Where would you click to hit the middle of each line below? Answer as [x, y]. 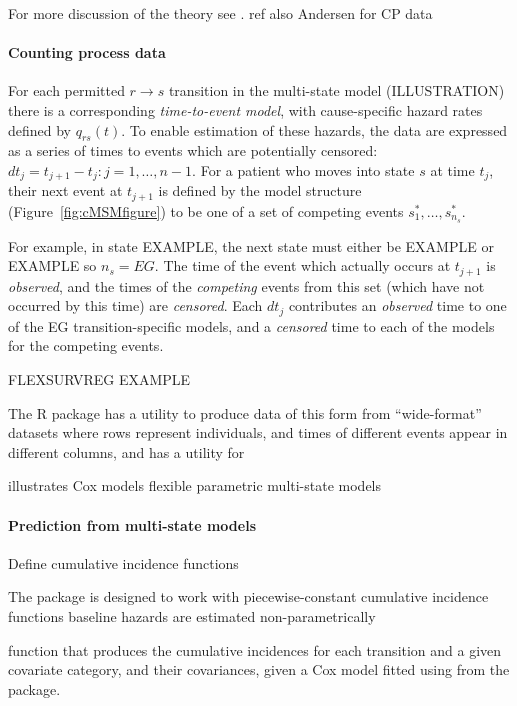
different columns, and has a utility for [126, 451]
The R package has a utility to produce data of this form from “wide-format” [245, 412]
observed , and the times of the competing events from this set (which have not [246, 285]
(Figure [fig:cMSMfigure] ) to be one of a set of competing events [206, 210]
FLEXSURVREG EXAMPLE [99, 379]
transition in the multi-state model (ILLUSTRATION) [336, 90]
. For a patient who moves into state [303, 169]
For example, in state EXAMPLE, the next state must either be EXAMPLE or [251, 245]
